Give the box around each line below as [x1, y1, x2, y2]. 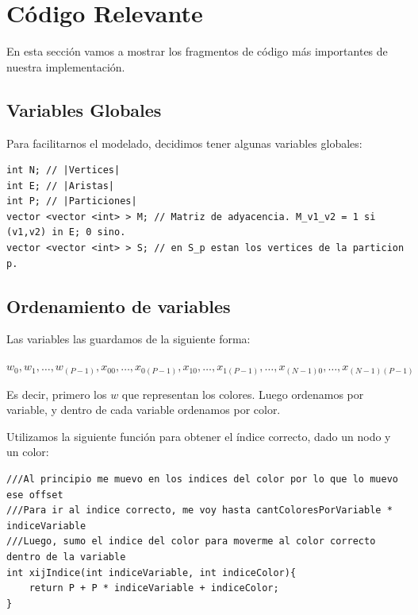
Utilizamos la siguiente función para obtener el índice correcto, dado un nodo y [6, 427, 391, 444]
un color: [6, 443, 49, 460]
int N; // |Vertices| [6, 164, 121, 176]
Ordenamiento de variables [6, 293, 231, 318]
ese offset [6, 489, 63, 501]
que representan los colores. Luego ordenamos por [121, 385, 364, 402]
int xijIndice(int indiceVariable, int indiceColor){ [6, 567, 297, 578]
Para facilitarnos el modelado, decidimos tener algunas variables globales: [6, 134, 362, 151]
